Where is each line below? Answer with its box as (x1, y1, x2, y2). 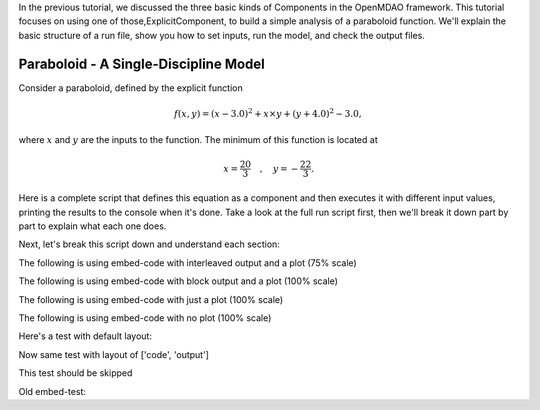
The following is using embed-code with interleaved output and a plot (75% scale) (18, 256, 357, 269)
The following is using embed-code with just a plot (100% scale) (18, 293, 284, 305)
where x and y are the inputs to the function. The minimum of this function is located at (18, 134, 379, 146)
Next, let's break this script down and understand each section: (18, 238, 280, 250)
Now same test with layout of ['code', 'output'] (18, 348, 210, 360)
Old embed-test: (18, 385, 87, 397)
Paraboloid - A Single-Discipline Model (18, 55, 265, 72)
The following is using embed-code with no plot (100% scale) (18, 311, 272, 324)
